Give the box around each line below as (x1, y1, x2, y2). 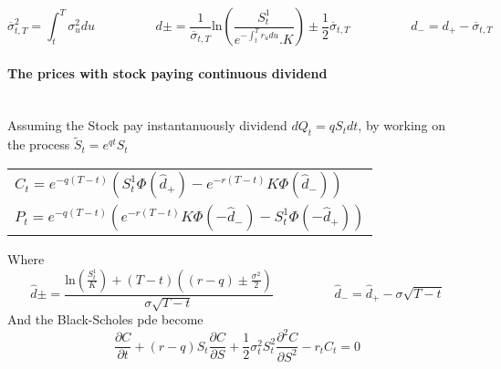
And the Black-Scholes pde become (7, 310, 204, 329)
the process (7, 135, 70, 154)
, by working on (358, 116, 446, 135)
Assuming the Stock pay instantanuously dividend (7, 116, 287, 135)
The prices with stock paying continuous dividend (7, 63, 328, 82)
